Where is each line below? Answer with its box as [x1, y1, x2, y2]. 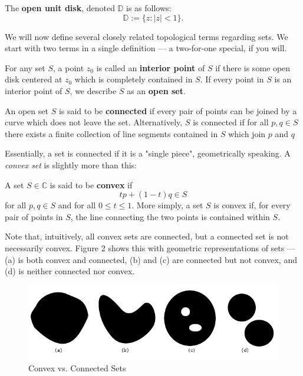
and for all [58, 199, 96, 211]
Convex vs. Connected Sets [28, 362, 126, 374]
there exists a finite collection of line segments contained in [5, 127, 218, 139]
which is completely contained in [74, 73, 193, 85]
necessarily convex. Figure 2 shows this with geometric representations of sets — [5, 241, 295, 254]
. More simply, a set [131, 199, 203, 211]
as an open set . [127, 84, 186, 97]
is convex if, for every [213, 199, 291, 211]
